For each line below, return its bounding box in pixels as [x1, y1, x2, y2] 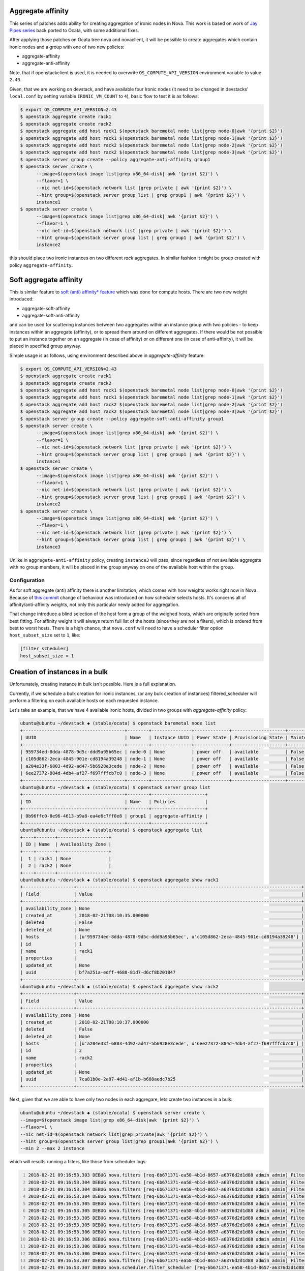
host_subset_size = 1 [20, 653, 74, 658]
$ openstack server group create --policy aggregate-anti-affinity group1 [20, 157, 211, 162]
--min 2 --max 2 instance [20, 1145, 85, 1152]
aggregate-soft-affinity [22, 305, 71, 311]
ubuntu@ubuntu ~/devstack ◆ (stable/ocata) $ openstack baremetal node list [20, 720, 216, 727]
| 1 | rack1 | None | [20, 856, 112, 861]
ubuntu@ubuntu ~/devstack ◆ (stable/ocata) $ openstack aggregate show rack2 [20, 984, 219, 989]
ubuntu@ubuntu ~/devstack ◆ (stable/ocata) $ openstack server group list [20, 784, 211, 790]
